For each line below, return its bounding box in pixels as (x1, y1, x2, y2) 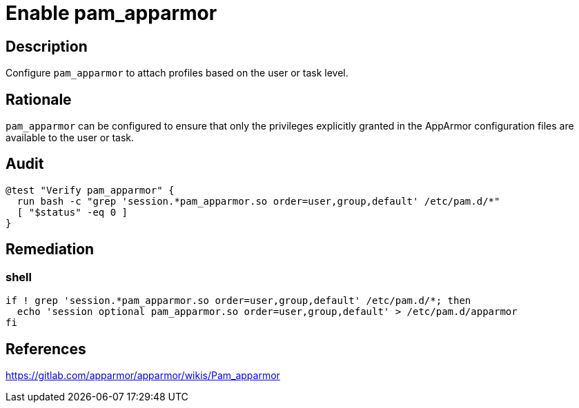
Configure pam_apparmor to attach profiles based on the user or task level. (6, 67, 349, 79)
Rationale (6, 90, 72, 108)
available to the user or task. (6, 132, 135, 144)
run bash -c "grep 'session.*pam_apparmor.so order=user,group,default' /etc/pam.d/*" (17, 195, 500, 207)
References (6, 340, 86, 358)
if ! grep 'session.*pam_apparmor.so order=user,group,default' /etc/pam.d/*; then (6, 295, 471, 307)
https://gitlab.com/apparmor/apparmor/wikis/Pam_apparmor (6, 369, 280, 381)
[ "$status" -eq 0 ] (17, 206, 128, 218)
